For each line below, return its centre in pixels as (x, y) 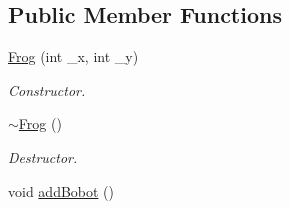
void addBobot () (61, 190)
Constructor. (47, 89)
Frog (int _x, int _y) (73, 56)
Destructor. (43, 156)
